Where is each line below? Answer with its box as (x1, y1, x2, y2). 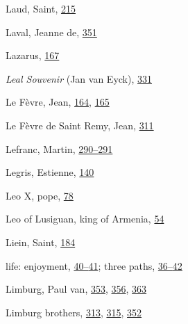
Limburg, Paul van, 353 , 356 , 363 (6, 282, 147, 296)
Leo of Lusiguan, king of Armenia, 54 (6, 211, 164, 226)
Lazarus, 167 (6, 48, 60, 63)
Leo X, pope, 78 (6, 188, 74, 202)
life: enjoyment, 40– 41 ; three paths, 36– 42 (6, 258, 182, 273)
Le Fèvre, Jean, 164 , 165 (6, 95, 110, 109)
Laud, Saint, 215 (6, 1, 76, 15)
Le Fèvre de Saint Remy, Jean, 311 (6, 118, 154, 132)
